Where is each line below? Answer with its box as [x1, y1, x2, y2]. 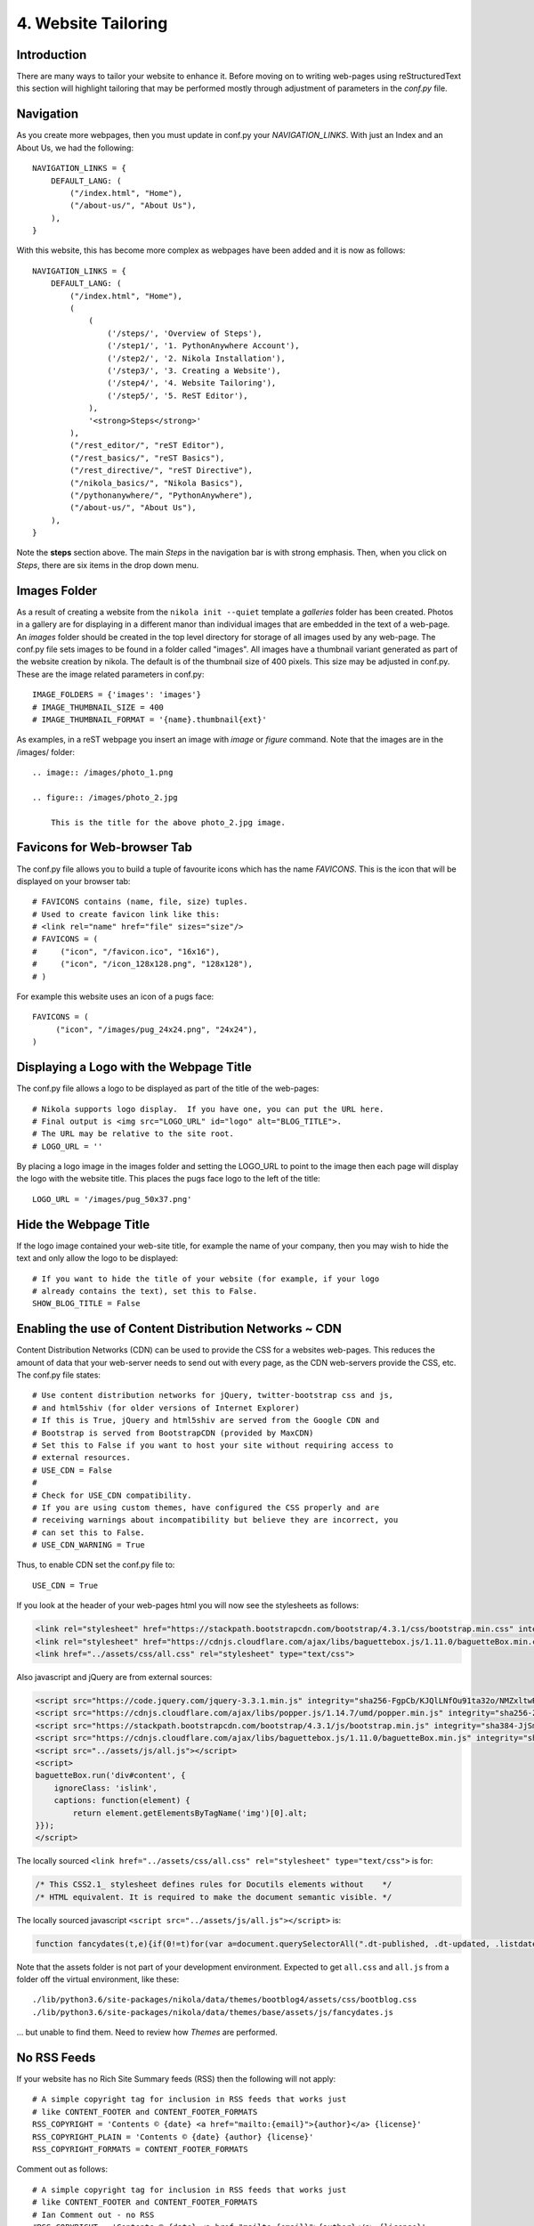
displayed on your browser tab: [16, 875, 131, 886]
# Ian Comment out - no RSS [32, 2209, 155, 2220]
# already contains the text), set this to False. [32, 1286, 258, 1296]
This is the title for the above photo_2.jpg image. [50, 817, 287, 827]
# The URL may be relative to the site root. [32, 1129, 235, 1139]
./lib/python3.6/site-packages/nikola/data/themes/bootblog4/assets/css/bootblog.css [32, 1994, 417, 2005]
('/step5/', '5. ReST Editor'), [107, 390, 248, 401]
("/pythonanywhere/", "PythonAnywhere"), [69, 490, 254, 500]
